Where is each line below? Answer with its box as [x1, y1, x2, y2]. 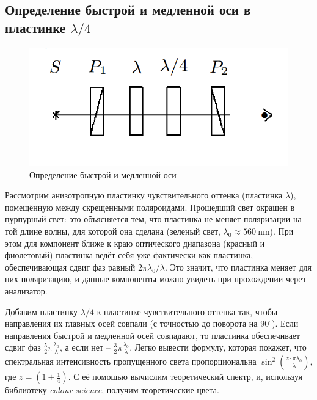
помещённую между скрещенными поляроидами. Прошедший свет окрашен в [5, 200, 295, 213]
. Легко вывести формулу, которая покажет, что [129, 341, 307, 354]
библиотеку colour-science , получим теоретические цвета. [5, 384, 219, 396]
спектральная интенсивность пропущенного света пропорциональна [5, 355, 257, 368]
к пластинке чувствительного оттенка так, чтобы [97, 305, 278, 318]
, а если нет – [59, 341, 111, 354]
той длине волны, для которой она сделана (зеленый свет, [5, 224, 220, 237]
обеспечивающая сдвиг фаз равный [5, 260, 136, 273]
